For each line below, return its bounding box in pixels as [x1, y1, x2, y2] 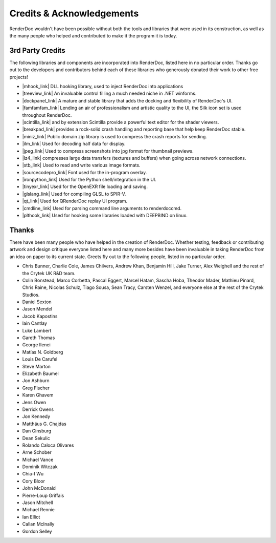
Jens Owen [22, 399, 47, 405]
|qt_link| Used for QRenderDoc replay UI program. [22, 198, 128, 204]
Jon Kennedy [22, 413, 51, 420]
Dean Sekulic [22, 435, 51, 441]
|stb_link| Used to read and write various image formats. [22, 162, 141, 169]
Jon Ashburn [22, 378, 50, 384]
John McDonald [22, 485, 56, 491]
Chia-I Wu [22, 471, 43, 477]
